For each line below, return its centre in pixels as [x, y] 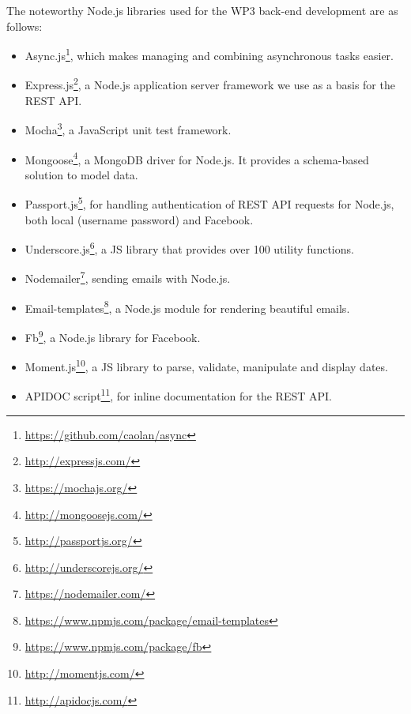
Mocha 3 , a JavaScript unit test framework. [128, 128]
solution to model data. [81, 174]
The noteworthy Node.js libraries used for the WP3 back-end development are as [202, 10]
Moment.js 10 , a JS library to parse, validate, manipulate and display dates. [206, 365]
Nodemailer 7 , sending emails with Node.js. [128, 277]
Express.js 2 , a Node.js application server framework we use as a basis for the [210, 84]
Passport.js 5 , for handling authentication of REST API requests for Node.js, [209, 203]
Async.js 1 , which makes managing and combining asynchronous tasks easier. [209, 54]
